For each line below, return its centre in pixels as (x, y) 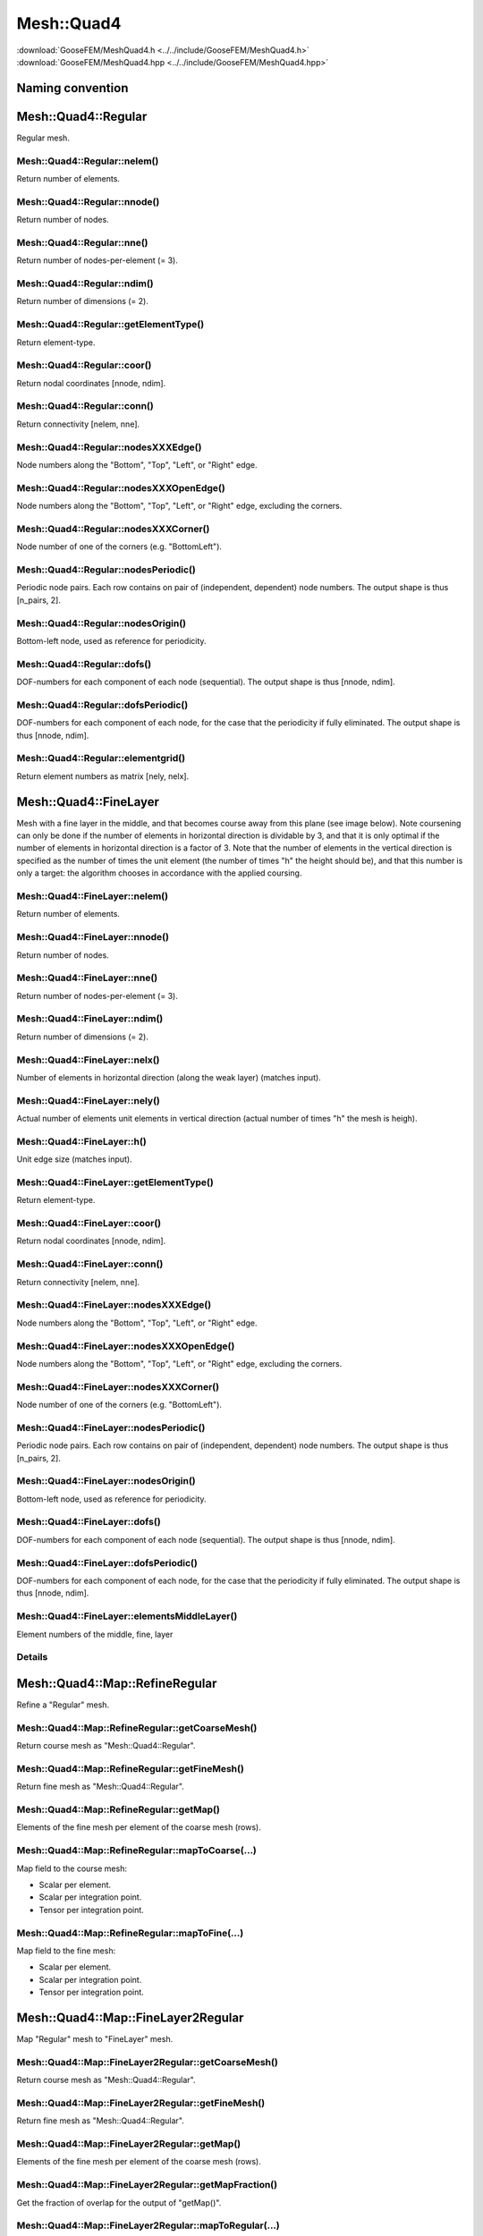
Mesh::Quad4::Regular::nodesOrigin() (102, 623)
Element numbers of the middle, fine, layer (95, 1634)
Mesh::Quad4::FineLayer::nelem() (93, 896)
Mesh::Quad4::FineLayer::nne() (87, 978)
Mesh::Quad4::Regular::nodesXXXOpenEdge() (121, 487)
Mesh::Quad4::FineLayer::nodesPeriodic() (111, 1427)
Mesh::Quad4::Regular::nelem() (88, 161)
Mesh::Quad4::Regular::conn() (85, 406)
